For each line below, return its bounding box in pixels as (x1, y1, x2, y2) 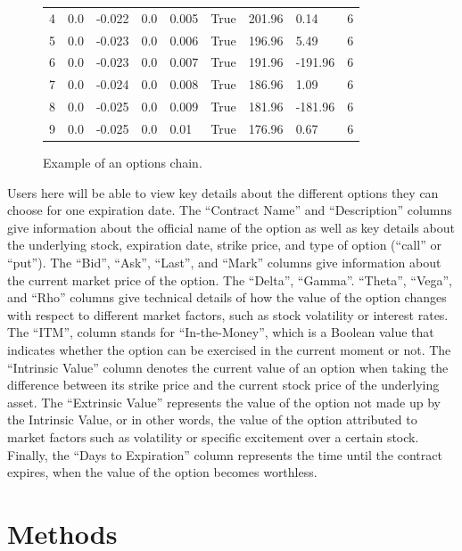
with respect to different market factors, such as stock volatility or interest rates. (7, 305, 449, 324)
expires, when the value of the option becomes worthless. (7, 463, 318, 481)
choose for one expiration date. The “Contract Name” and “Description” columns (7, 201, 452, 219)
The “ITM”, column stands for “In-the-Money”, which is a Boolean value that (7, 323, 434, 341)
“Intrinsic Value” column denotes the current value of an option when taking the (7, 358, 449, 376)
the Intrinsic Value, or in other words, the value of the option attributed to (7, 410, 417, 429)
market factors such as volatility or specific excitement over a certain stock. (7, 427, 419, 446)
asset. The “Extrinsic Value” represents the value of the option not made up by (7, 392, 441, 411)
